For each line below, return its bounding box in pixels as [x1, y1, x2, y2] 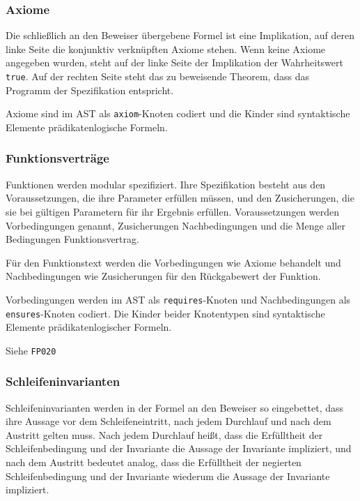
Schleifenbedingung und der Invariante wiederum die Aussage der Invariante [6, 468, 330, 483]
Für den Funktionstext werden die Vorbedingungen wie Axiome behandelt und [6, 255, 341, 269]
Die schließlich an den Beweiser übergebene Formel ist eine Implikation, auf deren [6, 28, 355, 43]
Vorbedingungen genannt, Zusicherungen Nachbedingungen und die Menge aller [6, 218, 345, 232]
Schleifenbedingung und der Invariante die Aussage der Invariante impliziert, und [6, 441, 352, 456]
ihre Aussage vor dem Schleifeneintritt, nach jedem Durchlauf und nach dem [6, 414, 331, 428]
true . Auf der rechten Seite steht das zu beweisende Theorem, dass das [6, 69, 309, 83]
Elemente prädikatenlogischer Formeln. [6, 320, 172, 334]
